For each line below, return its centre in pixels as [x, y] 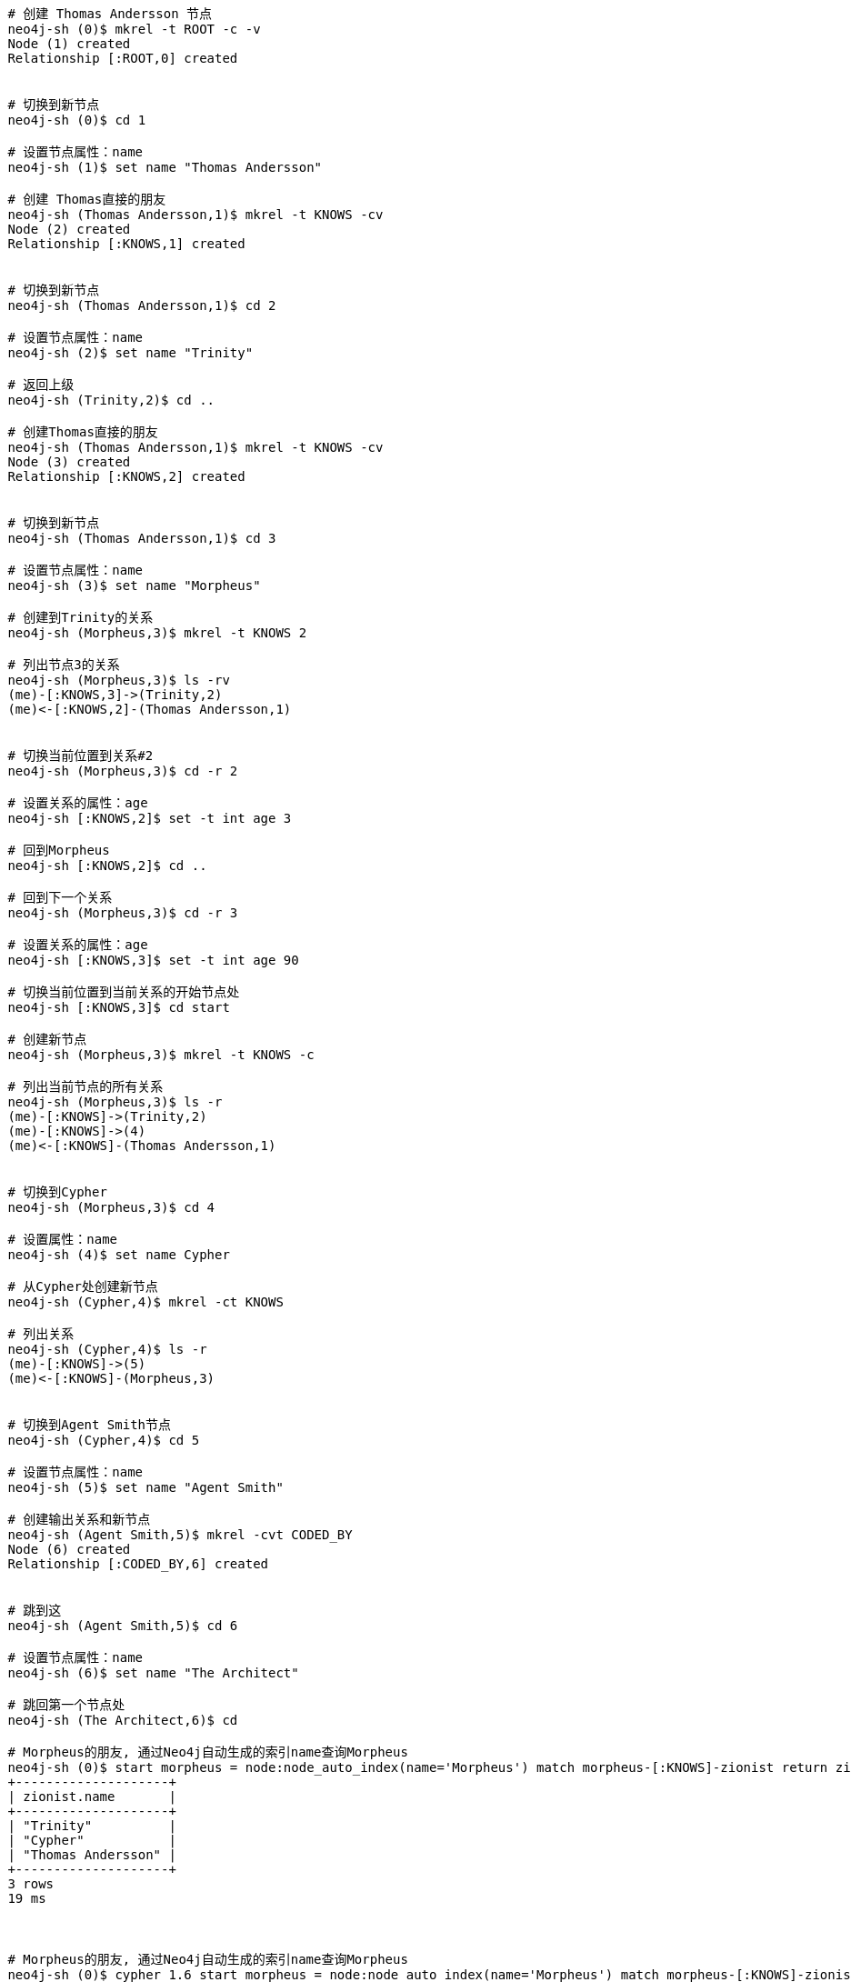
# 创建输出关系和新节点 [79, 1519]
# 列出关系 [41, 1334]
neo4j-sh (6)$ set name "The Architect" [153, 1673]
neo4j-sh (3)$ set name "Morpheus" [134, 586]
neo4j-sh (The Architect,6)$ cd [123, 1720]
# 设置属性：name [63, 1239]
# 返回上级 [41, 385]
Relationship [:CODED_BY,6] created [138, 1564]
